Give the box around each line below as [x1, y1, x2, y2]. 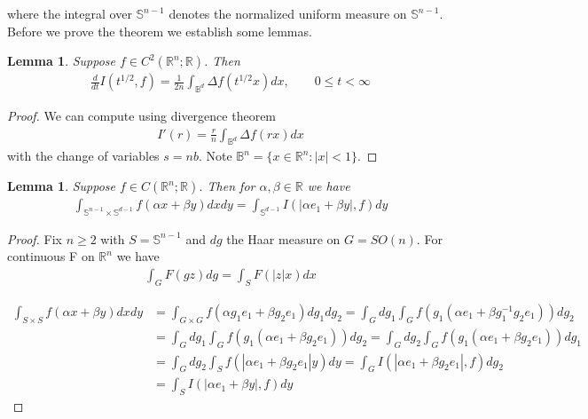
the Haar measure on [226, 229, 341, 248]
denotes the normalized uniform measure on [169, 4, 407, 22]
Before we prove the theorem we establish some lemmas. [7, 21, 312, 40]
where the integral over [7, 4, 132, 22]
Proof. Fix [7, 229, 62, 248]
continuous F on [7, 247, 95, 265]
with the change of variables [7, 146, 160, 165]
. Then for [199, 177, 255, 195]
